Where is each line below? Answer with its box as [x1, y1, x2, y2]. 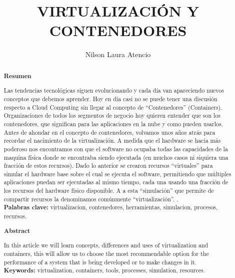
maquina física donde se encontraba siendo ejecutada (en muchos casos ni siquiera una [3, 153, 228, 161]
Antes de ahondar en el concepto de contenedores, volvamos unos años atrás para [3, 128, 215, 136]
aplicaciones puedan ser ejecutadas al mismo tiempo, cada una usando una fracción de [3, 178, 228, 186]
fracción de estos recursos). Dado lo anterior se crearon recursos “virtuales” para [3, 161, 213, 170]
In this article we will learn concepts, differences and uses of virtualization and [3, 241, 208, 249]
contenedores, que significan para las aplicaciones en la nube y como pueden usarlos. [3, 119, 223, 128]
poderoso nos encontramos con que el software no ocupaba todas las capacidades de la [3, 144, 228, 153]
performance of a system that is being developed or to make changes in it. [3, 257, 196, 266]
